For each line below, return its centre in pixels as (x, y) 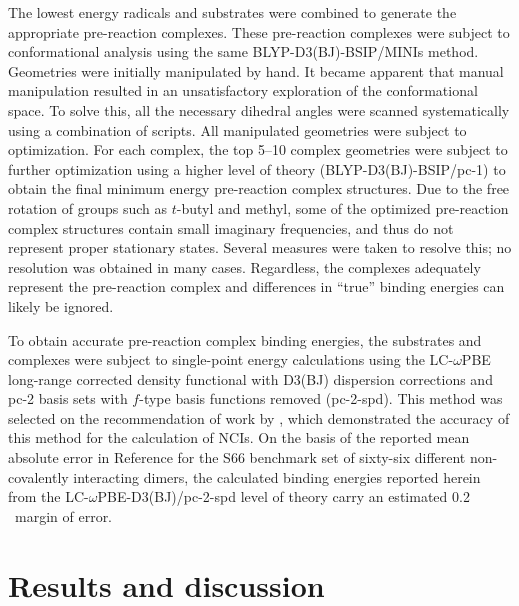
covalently (38, 476)
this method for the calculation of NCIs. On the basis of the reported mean (239, 437)
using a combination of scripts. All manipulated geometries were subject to (237, 129)
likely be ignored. (61, 305)
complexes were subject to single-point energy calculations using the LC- (231, 359)
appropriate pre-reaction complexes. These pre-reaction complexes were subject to (259, 31)
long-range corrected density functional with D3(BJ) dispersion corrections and (250, 378)
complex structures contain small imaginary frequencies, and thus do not (231, 227)
